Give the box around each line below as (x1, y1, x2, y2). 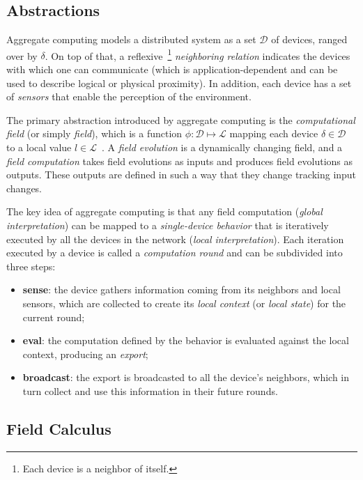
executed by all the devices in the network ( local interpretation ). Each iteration (6, 231, 344, 246)
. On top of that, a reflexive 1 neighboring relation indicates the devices (45, 46, 350, 63)
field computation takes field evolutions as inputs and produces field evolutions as (6, 153, 353, 168)
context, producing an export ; (22, 346, 148, 361)
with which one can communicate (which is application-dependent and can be (6, 62, 338, 77)
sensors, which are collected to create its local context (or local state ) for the (22, 295, 346, 310)
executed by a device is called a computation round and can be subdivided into (6, 245, 343, 260)
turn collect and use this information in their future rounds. (22, 383, 278, 398)
